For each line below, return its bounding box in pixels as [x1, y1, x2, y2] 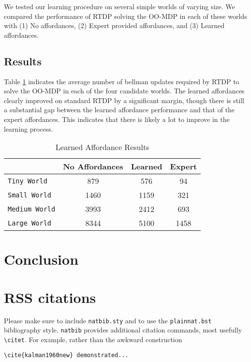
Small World [8, 191, 52, 199]
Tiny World [8, 177, 47, 185]
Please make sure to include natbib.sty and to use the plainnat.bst [4, 315, 212, 325]
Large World [8, 219, 52, 227]
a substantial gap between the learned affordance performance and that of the [4, 105, 235, 115]
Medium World [8, 205, 56, 213]
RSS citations [4, 287, 96, 307]
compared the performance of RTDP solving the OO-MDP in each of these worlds [4, 11, 247, 21]
